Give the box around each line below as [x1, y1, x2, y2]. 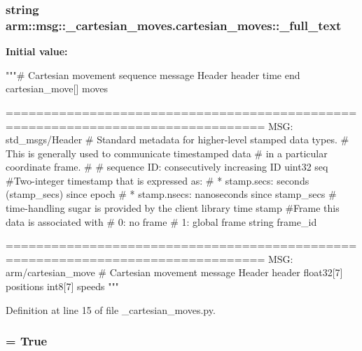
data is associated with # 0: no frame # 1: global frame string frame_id [6, 214, 317, 229]
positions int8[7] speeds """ [6, 279, 119, 294]
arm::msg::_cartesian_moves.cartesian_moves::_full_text [6, 16, 342, 34]
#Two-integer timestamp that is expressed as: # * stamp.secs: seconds [6, 173, 309, 187]
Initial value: [6, 44, 68, 59]
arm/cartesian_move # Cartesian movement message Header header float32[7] [6, 265, 343, 280]
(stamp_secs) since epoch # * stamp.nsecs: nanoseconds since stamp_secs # [6, 187, 337, 201]
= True [6, 332, 48, 350]
